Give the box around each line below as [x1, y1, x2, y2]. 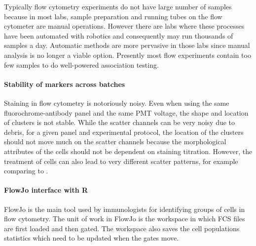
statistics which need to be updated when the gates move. [4, 233, 179, 243]
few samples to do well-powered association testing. [4, 59, 159, 70]
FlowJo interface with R [4, 185, 88, 195]
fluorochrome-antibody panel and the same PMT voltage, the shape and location [4, 107, 249, 118]
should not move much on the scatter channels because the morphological [4, 136, 226, 147]
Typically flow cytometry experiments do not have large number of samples [4, 1, 232, 11]
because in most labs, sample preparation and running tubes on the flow [4, 11, 222, 21]
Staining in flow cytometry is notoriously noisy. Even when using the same [4, 97, 229, 108]
